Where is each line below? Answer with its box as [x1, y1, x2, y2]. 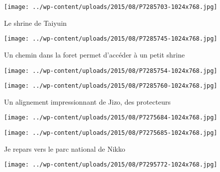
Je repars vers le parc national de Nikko [4, 143, 125, 154]
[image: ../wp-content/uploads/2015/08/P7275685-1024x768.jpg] [4, 129, 218, 137]
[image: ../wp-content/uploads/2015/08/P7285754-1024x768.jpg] [4, 67, 218, 74]
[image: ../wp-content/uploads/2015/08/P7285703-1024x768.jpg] [4, 3, 218, 10]
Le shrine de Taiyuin [4, 17, 67, 28]
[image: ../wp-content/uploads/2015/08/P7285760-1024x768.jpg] [4, 82, 218, 90]
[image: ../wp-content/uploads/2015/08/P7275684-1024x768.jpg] [4, 114, 218, 121]
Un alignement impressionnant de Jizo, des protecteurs [4, 96, 171, 107]
